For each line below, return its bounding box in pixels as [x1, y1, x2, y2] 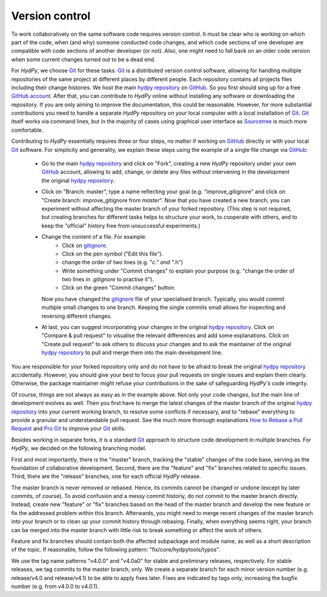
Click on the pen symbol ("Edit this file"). [62, 250, 163, 258]
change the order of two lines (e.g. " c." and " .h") [62, 259, 183, 266]
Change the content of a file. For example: [41, 233, 147, 241]
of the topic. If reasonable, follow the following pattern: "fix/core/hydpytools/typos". [11, 546, 220, 553]
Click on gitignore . [62, 242, 108, 249]
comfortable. [11, 126, 44, 134]
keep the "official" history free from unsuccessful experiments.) [41, 222, 201, 229]
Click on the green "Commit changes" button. [62, 284, 176, 292]
